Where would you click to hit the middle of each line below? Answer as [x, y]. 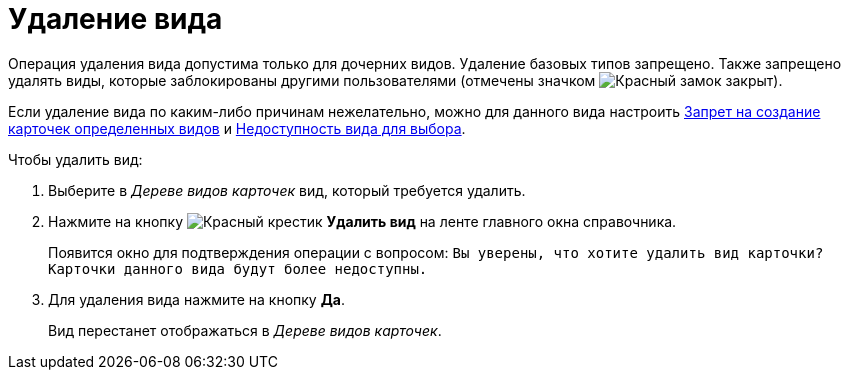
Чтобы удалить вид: [75, 159]
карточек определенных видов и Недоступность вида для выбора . [237, 128]
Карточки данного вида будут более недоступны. [238, 268]
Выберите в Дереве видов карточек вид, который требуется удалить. [287, 190]
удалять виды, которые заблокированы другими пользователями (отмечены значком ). [395, 80]
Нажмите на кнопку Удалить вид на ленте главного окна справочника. [362, 221]
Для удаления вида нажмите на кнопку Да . [197, 299]
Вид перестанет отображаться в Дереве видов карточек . [245, 330]
